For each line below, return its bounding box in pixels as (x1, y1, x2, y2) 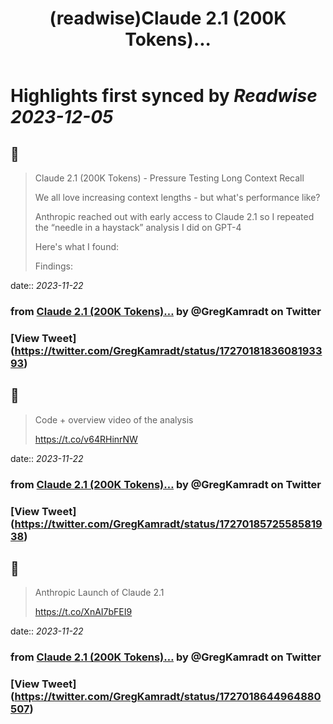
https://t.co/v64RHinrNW (34, 433, 138, 445)
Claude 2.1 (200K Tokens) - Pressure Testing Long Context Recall (34, 172, 305, 184)
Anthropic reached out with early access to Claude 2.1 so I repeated (34, 211, 315, 222)
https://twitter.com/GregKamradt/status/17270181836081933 (14, 343, 323, 357)
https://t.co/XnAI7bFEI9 (34, 606, 133, 618)
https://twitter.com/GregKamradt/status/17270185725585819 (14, 517, 323, 531)
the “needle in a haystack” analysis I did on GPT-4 (34, 222, 242, 233)
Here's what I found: (34, 241, 120, 252)
